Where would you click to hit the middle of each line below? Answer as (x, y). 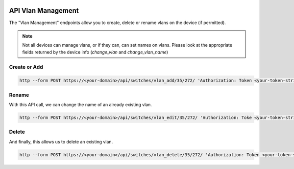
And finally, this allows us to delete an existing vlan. (61, 141)
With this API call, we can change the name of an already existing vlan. (80, 104)
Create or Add (26, 67)
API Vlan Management (44, 11)
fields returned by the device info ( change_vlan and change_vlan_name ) (95, 52)
